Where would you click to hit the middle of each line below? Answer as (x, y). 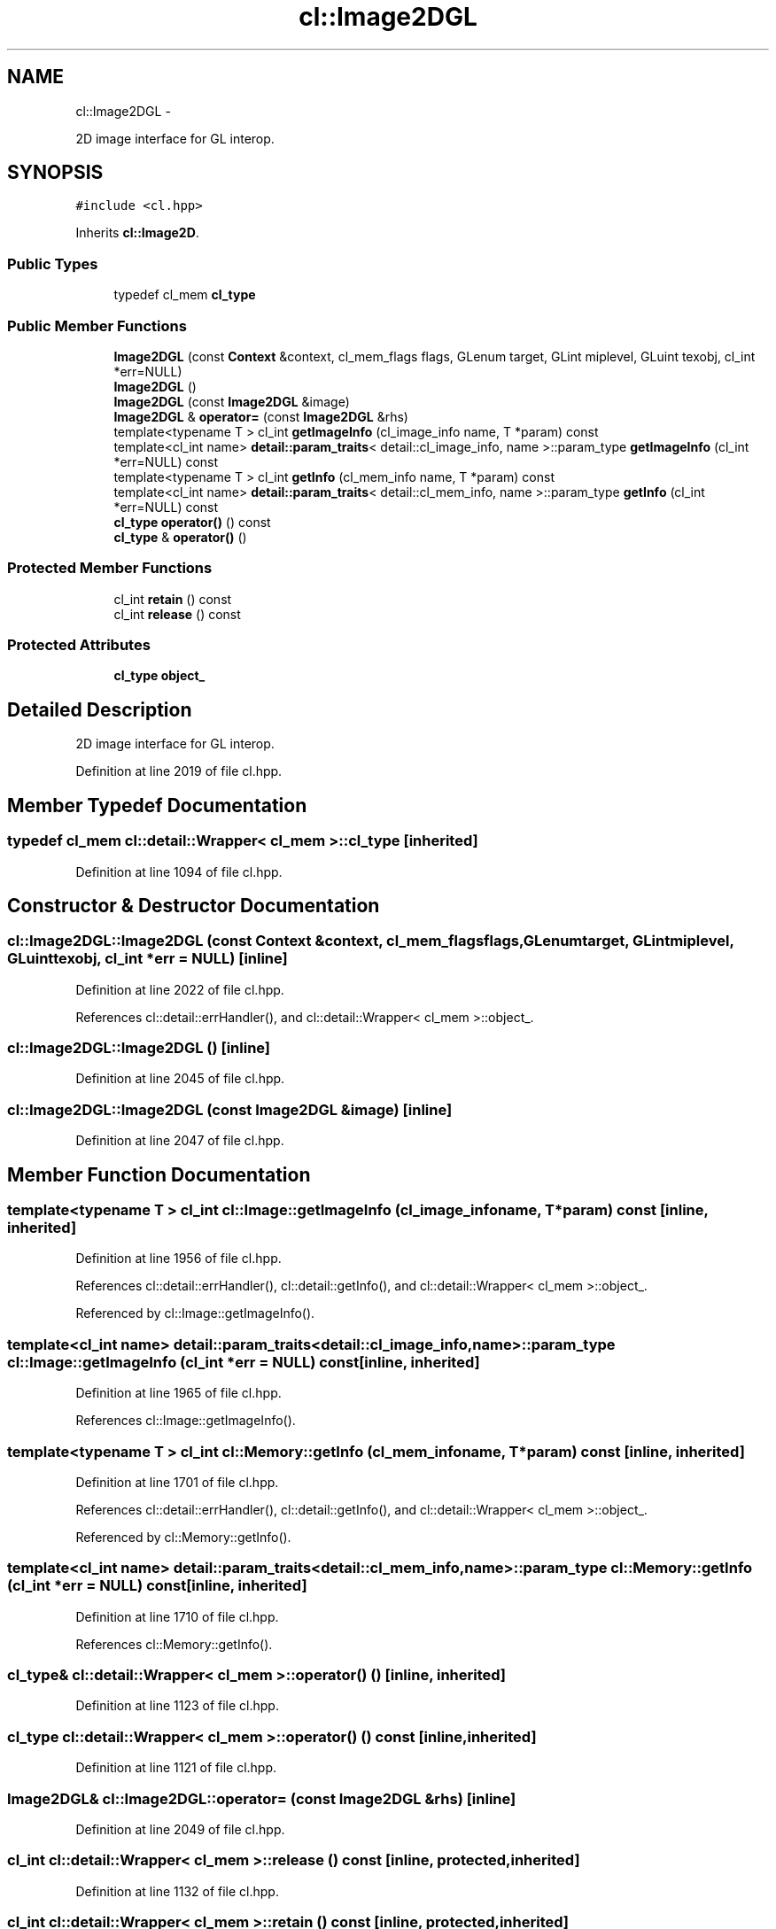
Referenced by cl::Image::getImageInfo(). (195, 1313)
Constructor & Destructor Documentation (194, 905)
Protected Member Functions (110, 568)
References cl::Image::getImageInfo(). (186, 1421)
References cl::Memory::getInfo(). (174, 1644)
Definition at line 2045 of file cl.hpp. (180, 1079)
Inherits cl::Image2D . (137, 233)
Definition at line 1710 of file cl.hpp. (177, 1616)
